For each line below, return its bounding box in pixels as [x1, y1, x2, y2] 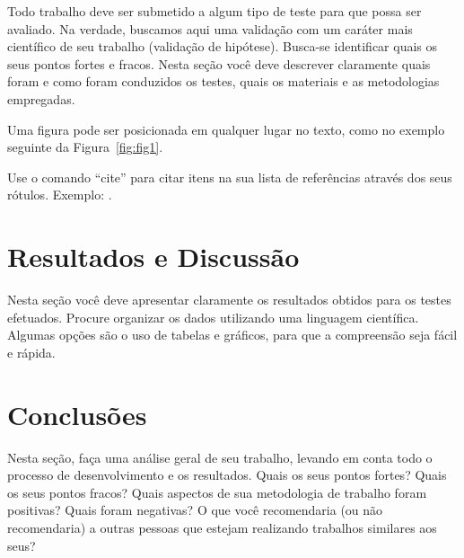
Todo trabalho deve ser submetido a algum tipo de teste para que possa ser [7, 2, 422, 20]
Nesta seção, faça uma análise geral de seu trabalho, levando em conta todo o [7, 447, 433, 466]
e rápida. [7, 342, 56, 361]
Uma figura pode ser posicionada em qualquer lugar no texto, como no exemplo [7, 120, 445, 138]
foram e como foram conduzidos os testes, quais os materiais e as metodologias [7, 72, 440, 91]
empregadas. [7, 89, 75, 108]
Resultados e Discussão [7, 238, 300, 275]
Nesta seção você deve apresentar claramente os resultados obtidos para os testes [7, 290, 451, 309]
